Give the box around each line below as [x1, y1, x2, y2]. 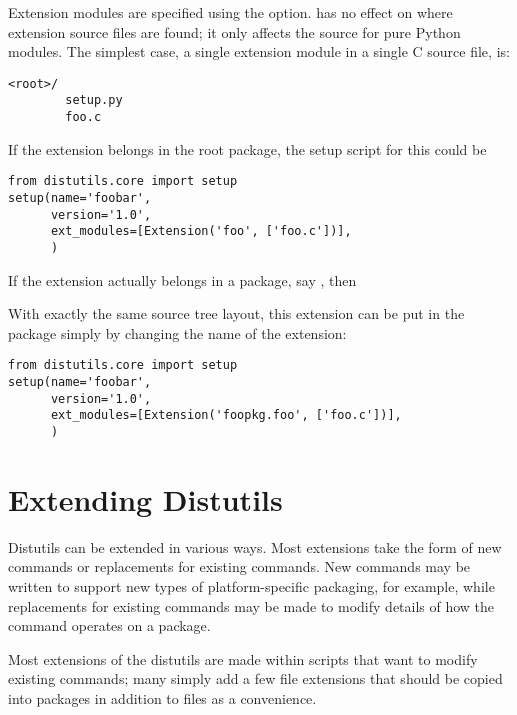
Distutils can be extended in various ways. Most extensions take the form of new [8, 536, 502, 557]
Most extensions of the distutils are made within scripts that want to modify [8, 648, 478, 669]
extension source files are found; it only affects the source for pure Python [8, 21, 461, 42]
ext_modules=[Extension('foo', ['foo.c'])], [50, 224, 352, 239]
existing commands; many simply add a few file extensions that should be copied [8, 668, 503, 689]
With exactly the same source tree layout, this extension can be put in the [8, 303, 465, 324]
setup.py [65, 93, 123, 108]
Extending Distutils [8, 478, 283, 519]
